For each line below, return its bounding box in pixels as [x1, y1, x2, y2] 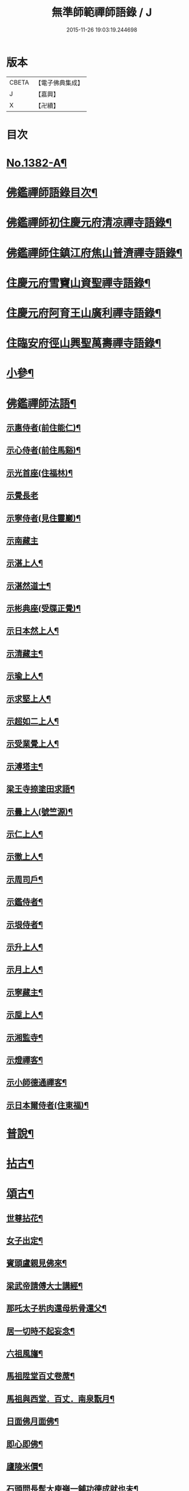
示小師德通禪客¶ [6, 1077, 67, 1088]
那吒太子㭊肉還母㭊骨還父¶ [6, 1303, 107, 1314]
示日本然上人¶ [6, 626, 59, 636]
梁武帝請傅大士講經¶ [6, 1281, 83, 1291]
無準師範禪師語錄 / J [51, 5, 153, 19]
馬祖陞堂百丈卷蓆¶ [6, 1371, 75, 1382]
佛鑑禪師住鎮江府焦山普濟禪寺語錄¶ [6, 246, 183, 260]
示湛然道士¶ [6, 580, 51, 591]
